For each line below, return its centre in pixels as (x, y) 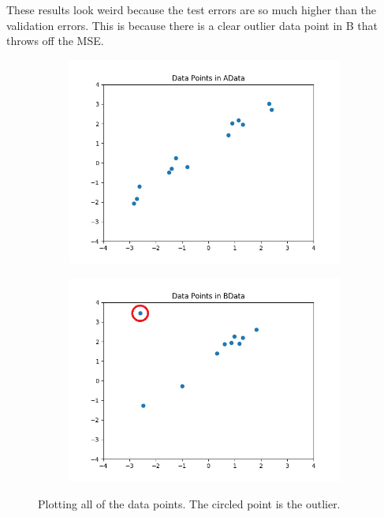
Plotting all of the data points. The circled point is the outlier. (189, 503)
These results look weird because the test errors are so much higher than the (191, 9)
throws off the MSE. (55, 41)
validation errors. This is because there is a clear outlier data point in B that (192, 25)
